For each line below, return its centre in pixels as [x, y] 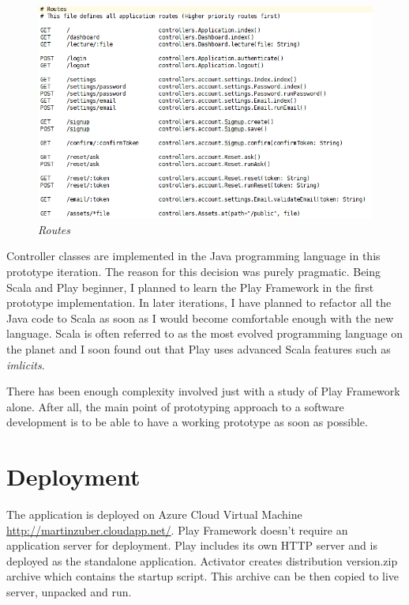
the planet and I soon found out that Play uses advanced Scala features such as [199, 348]
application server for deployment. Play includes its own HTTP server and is [192, 545]
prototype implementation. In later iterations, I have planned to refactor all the [199, 302]
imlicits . [26, 364]
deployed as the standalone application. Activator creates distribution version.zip [202, 560]
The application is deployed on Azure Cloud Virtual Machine [154, 514]
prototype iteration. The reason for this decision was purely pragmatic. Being [194, 271]
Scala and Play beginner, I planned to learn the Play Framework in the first [190, 287]
